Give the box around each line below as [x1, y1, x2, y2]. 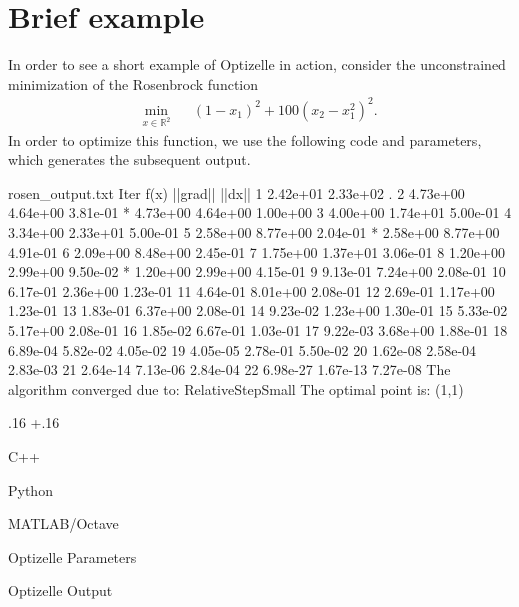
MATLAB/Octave [8, 513, 119, 534]
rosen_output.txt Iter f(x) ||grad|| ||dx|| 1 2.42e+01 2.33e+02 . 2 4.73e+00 [8, 182, 465, 203]
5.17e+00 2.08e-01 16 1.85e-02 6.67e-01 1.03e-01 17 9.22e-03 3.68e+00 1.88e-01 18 [8, 319, 508, 340]
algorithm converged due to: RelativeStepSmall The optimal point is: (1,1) [8, 378, 464, 399]
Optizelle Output [8, 580, 113, 601]
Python [8, 479, 53, 500]
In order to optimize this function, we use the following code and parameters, [8, 129, 482, 150]
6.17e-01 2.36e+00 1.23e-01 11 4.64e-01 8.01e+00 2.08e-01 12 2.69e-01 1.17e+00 [8, 280, 495, 301]
